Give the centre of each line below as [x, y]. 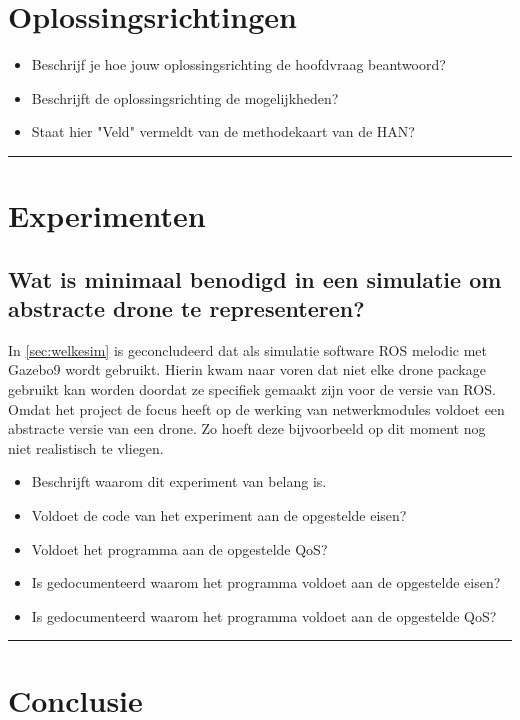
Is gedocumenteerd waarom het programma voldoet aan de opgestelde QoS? [264, 615]
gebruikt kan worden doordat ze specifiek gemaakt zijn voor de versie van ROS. [252, 389]
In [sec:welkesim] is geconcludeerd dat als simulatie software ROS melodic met [247, 349]
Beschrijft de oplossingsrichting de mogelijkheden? [185, 97]
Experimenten [107, 215]
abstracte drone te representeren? [186, 308]
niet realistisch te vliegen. [86, 447]
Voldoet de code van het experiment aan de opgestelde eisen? [219, 515]
